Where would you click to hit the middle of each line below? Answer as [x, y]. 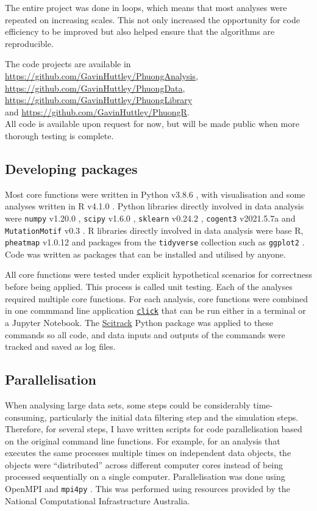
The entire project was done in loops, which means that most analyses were [146, 7]
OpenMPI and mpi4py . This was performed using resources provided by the [148, 489]
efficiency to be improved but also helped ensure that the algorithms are [140, 31]
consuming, [26, 417]
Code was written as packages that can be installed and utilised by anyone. [145, 254]
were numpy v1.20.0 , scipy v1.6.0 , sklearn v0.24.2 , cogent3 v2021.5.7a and [150, 218]
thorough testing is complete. [59, 135]
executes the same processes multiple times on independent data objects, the [148, 453]
